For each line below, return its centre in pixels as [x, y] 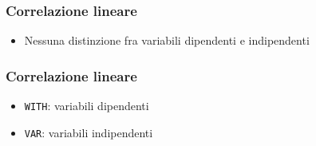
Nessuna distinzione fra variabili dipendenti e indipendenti [167, 40]
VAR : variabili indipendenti [89, 132]
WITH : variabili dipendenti [87, 106]
